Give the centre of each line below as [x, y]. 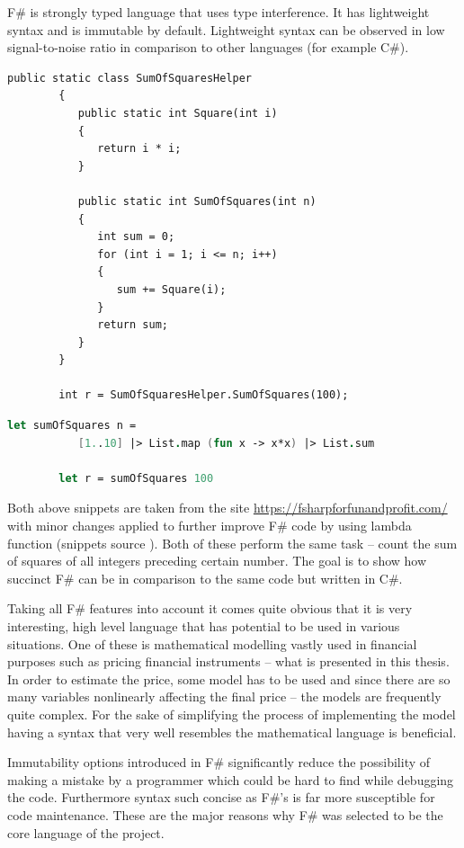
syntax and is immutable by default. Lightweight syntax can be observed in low [226, 29]
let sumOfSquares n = [72, 426]
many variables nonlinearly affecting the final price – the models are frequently [224, 696]
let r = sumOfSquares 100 [136, 478]
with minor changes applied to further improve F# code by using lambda [210, 526]
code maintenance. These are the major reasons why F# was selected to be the [225, 814]
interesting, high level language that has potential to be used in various [204, 626]
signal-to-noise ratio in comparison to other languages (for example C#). [208, 47]
